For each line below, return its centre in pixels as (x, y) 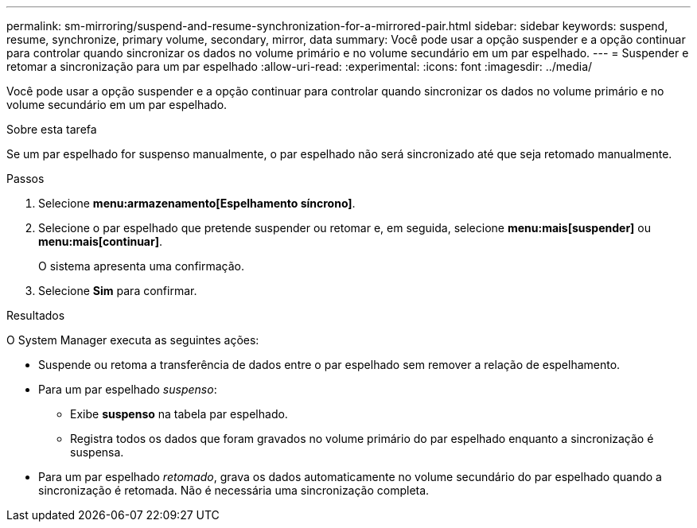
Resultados (36, 315)
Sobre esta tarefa (52, 129)
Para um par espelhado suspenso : (128, 389)
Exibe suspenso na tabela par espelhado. (179, 414)
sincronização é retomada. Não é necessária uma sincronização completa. (234, 490)
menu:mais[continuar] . (101, 241)
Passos (25, 179)
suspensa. (97, 452)
